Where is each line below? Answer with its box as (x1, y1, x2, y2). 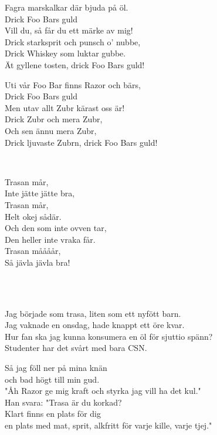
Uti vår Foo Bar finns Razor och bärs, (5, 78, 141, 91)
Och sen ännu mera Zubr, (5, 124, 97, 136)
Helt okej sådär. (5, 210, 62, 222)
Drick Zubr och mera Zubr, (5, 113, 103, 125)
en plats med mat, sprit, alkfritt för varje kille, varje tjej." (5, 419, 212, 431)
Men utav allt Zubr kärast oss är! (5, 101, 125, 113)
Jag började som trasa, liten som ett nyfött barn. (5, 307, 181, 319)
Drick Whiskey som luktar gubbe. (5, 47, 126, 59)
